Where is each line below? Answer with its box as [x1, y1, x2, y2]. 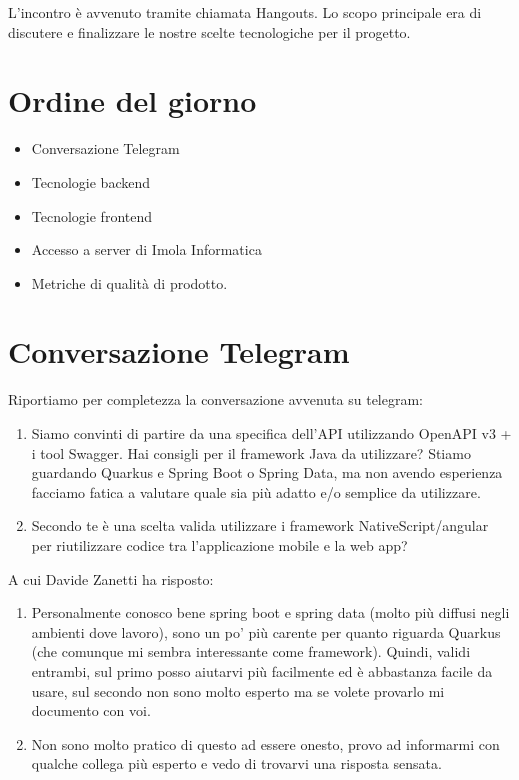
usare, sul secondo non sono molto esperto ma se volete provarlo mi [31, 680, 445, 701]
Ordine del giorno [8, 80, 257, 121]
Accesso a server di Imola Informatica [31, 239, 262, 260]
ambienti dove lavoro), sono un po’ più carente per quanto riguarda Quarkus [31, 621, 501, 642]
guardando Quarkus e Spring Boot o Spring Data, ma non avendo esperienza [31, 462, 503, 483]
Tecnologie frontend [31, 205, 153, 226]
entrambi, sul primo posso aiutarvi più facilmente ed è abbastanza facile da [31, 660, 493, 681]
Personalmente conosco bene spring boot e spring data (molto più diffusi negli [31, 602, 510, 623]
